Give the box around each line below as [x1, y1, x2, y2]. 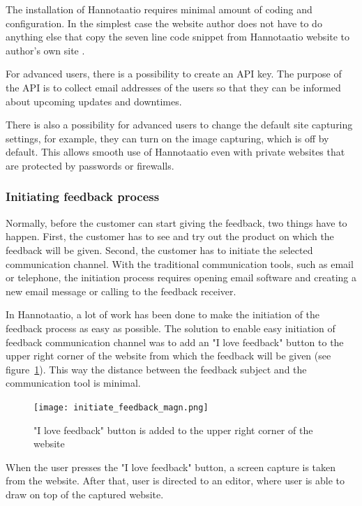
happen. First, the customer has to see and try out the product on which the [6, 229, 334, 244]
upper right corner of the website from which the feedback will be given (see [6, 348, 331, 363]
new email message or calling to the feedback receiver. [6, 283, 236, 298]
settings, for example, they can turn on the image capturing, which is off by [6, 131, 329, 145]
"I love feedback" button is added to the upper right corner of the [33, 422, 313, 437]
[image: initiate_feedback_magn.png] [33, 402, 209, 412]
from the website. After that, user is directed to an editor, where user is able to [6, 473, 345, 488]
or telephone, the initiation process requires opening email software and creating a [6, 270, 356, 285]
